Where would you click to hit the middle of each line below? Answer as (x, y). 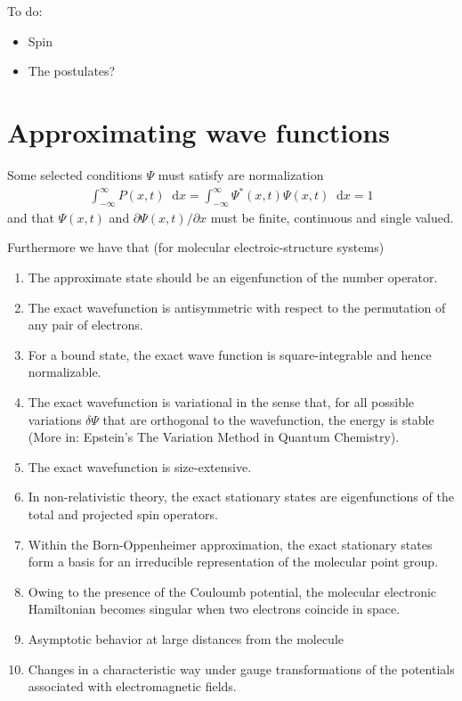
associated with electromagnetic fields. (132, 686)
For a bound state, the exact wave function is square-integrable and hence (230, 354)
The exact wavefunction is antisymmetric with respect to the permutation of (237, 307)
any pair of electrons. (85, 325)
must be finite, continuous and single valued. (332, 217)
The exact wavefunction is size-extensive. (140, 466)
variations (55, 419)
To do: (25, 11)
